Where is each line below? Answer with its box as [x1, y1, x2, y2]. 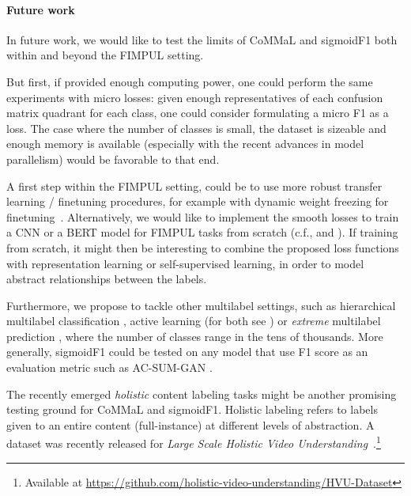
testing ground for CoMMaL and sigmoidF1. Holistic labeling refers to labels [6, 401, 378, 418]
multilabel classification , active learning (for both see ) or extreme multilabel [6, 312, 381, 329]
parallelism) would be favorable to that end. [6, 150, 220, 167]
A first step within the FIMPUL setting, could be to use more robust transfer [6, 177, 383, 194]
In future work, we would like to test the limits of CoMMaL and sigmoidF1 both [6, 31, 398, 47]
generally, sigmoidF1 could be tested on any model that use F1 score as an [6, 343, 368, 360]
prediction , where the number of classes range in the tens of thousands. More [6, 328, 383, 344]
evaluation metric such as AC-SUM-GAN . [6, 359, 213, 376]
